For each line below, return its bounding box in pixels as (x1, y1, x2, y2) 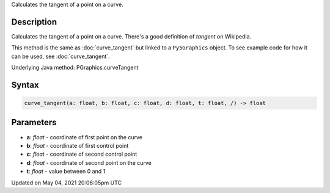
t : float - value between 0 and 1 (26, 168, 106, 175)
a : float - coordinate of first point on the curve (26, 133, 143, 140)
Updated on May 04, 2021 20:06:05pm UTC (11, 179, 122, 186)
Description (11, 16, 57, 27)
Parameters (11, 117, 57, 128)
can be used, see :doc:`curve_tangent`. (11, 53, 110, 60)
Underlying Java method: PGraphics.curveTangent (11, 64, 139, 71)
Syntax (11, 79, 39, 90)
